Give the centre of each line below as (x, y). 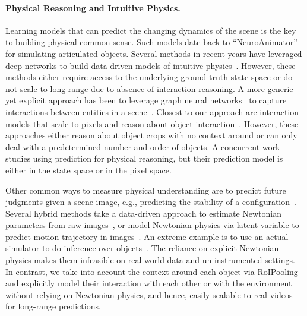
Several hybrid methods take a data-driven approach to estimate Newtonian (144, 213)
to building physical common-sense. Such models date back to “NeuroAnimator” (151, 42)
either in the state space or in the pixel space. (88, 170)
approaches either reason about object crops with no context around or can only (151, 135)
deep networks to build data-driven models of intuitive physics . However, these (151, 65)
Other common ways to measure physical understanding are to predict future (146, 190)
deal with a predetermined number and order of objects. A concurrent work (143, 146)
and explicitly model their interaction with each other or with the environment (149, 283)
